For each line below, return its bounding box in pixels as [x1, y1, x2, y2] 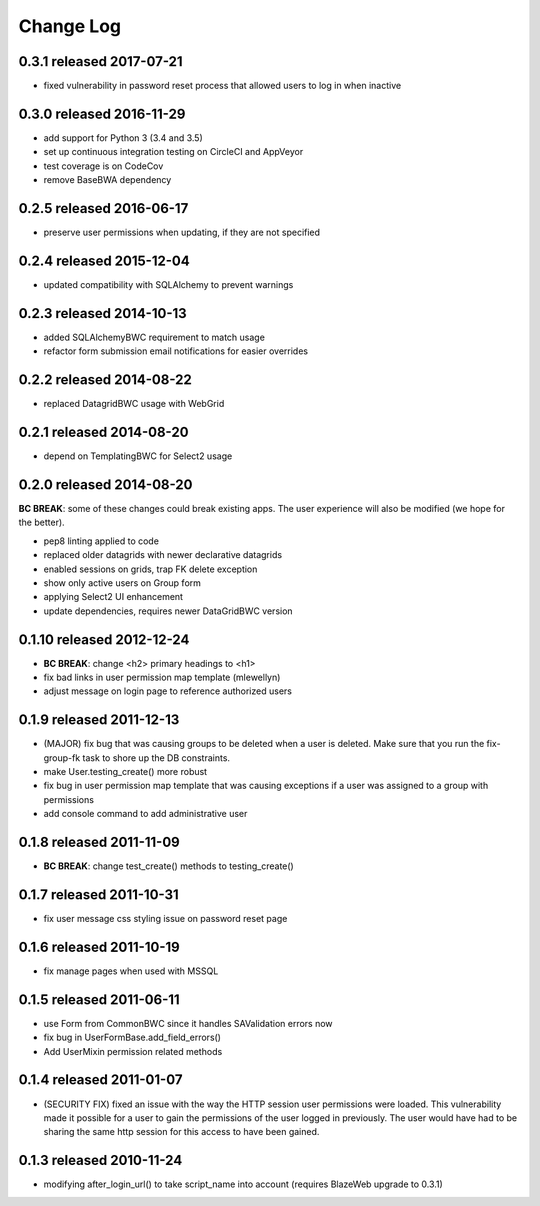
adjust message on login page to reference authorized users [43, 685, 292, 697]
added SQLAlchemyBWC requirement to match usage [43, 331, 265, 343]
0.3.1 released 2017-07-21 [18, 53, 184, 70]
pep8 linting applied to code [43, 535, 160, 547]
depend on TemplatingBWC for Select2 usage [43, 450, 233, 462]
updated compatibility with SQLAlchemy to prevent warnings [43, 278, 294, 290]
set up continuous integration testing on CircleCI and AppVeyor [43, 146, 304, 158]
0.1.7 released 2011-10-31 [18, 886, 179, 903]
